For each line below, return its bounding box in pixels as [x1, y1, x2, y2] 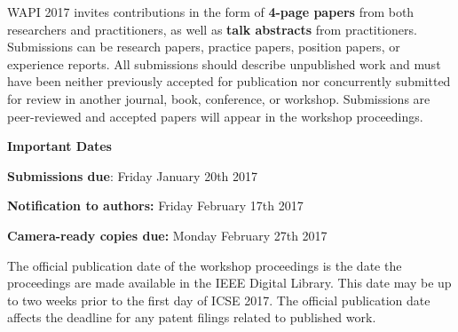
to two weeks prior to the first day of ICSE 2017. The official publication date [7, 290, 430, 309]
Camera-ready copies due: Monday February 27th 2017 [7, 225, 328, 244]
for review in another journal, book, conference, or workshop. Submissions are [7, 89, 430, 107]
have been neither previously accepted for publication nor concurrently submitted [7, 72, 451, 91]
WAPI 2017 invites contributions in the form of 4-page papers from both [7, 3, 415, 20]
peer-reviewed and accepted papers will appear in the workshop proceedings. [7, 107, 423, 125]
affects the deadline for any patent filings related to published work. [7, 308, 376, 327]
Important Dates [7, 137, 112, 155]
